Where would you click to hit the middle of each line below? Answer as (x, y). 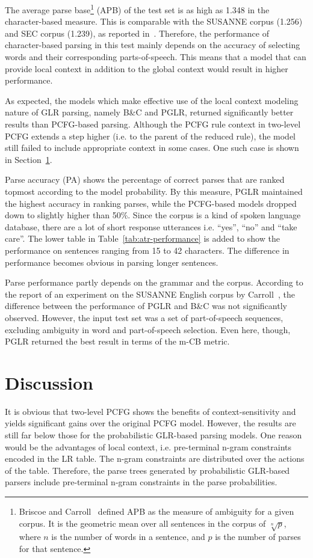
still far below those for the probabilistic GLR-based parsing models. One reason (153, 435)
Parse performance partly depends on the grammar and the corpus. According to (154, 282)
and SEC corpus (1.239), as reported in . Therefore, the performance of (137, 33)
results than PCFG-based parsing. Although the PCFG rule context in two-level (153, 124)
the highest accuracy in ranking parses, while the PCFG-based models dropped (151, 203)
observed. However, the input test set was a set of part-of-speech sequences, (144, 317)
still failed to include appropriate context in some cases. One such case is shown (152, 148)
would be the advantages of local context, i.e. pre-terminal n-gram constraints (148, 446)
